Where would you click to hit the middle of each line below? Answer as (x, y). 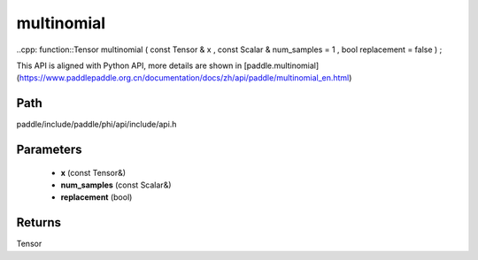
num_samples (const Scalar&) (116, 185)
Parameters (49, 150)
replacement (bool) (96, 197)
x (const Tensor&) (93, 172)
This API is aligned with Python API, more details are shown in (129, 65)
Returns (39, 222)
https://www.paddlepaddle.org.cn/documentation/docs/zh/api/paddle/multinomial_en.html (184, 78)
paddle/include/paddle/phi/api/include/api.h (96, 125)
